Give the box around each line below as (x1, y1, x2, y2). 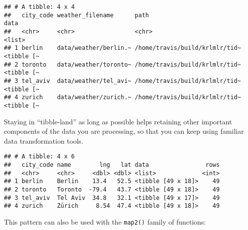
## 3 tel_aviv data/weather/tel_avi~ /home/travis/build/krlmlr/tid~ (4, 77, 241, 84)
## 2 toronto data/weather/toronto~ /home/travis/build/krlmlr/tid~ (4, 61, 241, 68)
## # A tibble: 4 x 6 (4, 153, 75, 160)
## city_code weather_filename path (4, 11, 149, 19)
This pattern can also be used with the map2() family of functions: (4, 216, 206, 227)
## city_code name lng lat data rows (4, 161, 220, 168)
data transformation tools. (4, 135, 83, 146)
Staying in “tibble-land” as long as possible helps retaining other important (4, 116, 232, 126)
